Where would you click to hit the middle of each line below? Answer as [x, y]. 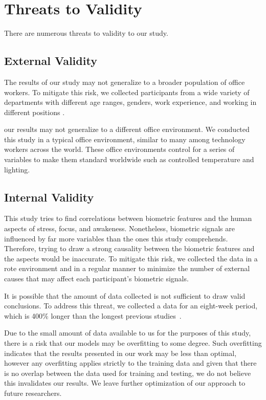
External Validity [51, 61]
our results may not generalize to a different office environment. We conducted [127, 129]
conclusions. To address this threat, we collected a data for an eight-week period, [131, 306]
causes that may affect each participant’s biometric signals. [96, 279]
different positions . [35, 112]
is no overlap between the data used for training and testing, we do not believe [128, 373]
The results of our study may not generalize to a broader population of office [125, 82]
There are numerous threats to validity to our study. [86, 33]
